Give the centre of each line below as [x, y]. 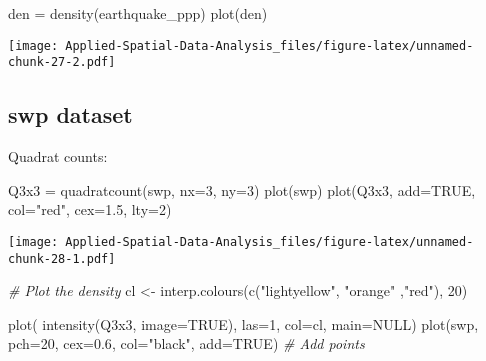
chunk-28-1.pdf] [62, 258]
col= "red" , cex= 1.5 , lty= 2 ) [90, 209]
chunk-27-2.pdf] [62, 62]
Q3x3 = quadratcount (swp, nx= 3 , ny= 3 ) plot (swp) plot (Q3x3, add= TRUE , [242, 189]
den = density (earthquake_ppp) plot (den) [138, 13]
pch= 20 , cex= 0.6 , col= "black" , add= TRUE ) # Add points [186, 343]
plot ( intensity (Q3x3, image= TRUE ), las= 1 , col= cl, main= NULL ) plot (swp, [243, 323]
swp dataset [70, 114]
